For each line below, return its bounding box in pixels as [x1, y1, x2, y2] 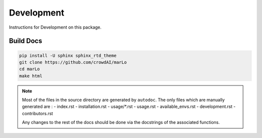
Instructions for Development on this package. [9, 24, 102, 30]
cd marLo [19, 66, 40, 72]
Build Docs [9, 37, 42, 45]
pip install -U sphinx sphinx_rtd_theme [19, 52, 116, 58]
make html [19, 73, 43, 79]
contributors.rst [22, 110, 53, 116]
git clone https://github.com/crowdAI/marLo [19, 59, 127, 65]
